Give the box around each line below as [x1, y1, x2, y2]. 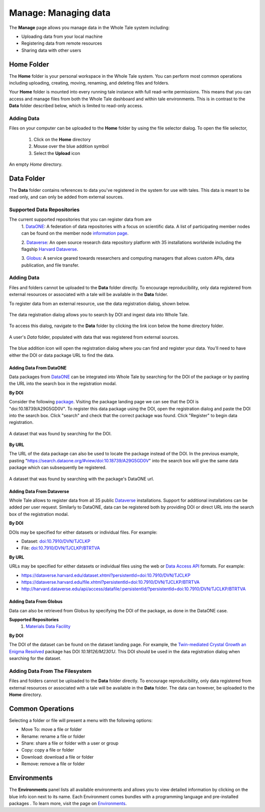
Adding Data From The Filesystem [9, 667, 92, 674]
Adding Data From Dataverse [9, 488, 69, 494]
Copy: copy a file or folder [21, 747, 75, 753]
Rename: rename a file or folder [21, 733, 85, 739]
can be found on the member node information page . [21, 230, 129, 236]
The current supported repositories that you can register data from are [9, 216, 152, 222]
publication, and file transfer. [21, 262, 79, 268]
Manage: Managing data [9, 7, 110, 18]
